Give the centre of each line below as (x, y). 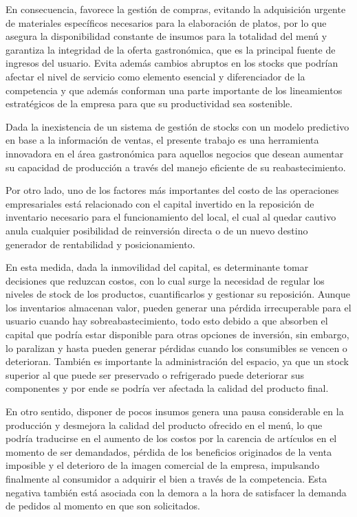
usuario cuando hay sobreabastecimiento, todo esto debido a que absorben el (167, 321)
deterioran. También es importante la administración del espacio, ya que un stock (177, 361)
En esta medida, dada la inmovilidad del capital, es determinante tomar (157, 267)
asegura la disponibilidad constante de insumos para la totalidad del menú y (166, 36)
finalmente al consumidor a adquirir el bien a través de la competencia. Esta (166, 478)
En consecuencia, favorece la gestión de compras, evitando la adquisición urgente (176, 9)
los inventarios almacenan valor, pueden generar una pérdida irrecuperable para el (178, 307)
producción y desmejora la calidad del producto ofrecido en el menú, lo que (164, 425)
